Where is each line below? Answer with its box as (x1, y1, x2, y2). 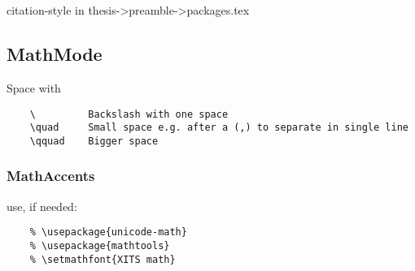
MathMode (7, 41, 103, 67)
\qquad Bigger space (29, 135, 159, 147)
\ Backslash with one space (29, 108, 229, 120)
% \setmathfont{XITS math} (29, 253, 176, 265)
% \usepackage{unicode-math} (29, 226, 187, 239)
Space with (7, 79, 61, 96)
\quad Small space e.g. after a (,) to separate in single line (29, 122, 408, 134)
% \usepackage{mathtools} (29, 240, 170, 252)
